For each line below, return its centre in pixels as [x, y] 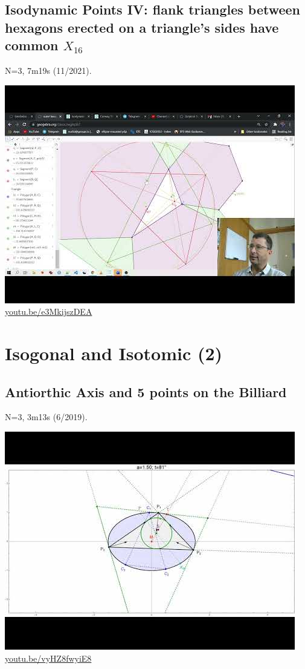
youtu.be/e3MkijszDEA [49, 311]
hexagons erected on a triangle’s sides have [142, 27]
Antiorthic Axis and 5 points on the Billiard [146, 391]
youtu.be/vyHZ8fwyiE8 [48, 658]
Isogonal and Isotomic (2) [114, 353]
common [32, 45]
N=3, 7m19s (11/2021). [48, 70]
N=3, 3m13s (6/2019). [46, 417]
